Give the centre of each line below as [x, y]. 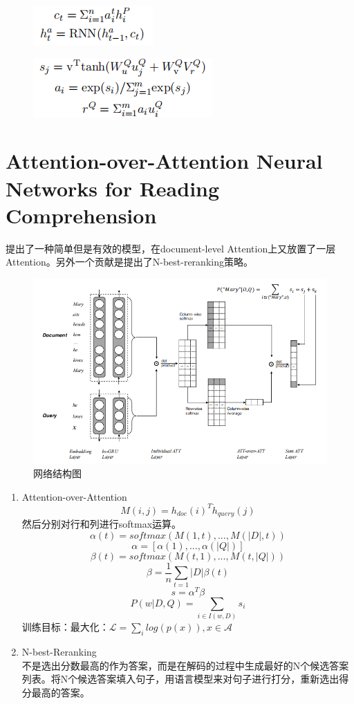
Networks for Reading [113, 188]
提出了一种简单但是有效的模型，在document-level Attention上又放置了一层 [171, 248]
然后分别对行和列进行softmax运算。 [102, 524]
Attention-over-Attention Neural [164, 161]
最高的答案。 [60, 692]
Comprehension [81, 215]
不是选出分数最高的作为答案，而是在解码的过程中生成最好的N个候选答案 [185, 665]
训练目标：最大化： [65, 627]
